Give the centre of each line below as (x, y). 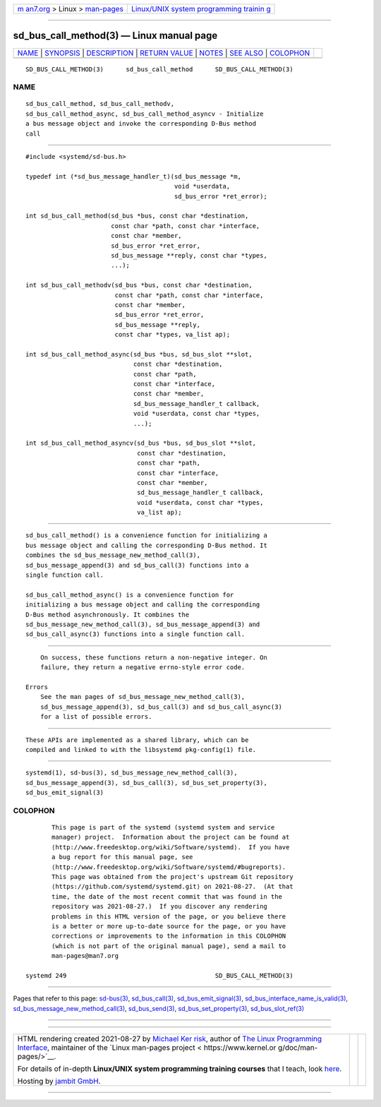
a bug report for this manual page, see (122, 857)
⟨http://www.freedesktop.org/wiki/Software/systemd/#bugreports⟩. (169, 867)
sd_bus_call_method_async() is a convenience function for (130, 594)
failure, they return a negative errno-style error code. (143, 668)
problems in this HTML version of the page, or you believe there (169, 916)
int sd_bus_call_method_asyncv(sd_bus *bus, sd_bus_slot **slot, (141, 443)
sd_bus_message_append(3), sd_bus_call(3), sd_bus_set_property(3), (146, 783)
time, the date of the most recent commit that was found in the (167, 896)
